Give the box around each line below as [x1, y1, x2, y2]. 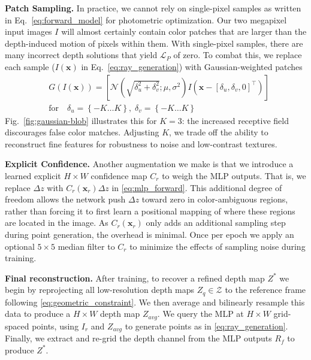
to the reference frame [225, 283, 306, 296]
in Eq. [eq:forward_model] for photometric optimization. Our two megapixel [5, 13, 287, 26]
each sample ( [5, 60, 55, 72]
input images [5, 25, 52, 38]
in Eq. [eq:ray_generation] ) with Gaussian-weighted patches [81, 60, 303, 72]
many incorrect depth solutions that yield [5, 49, 158, 61]
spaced [5, 319, 29, 332]
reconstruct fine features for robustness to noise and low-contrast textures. [5, 137, 277, 150]
